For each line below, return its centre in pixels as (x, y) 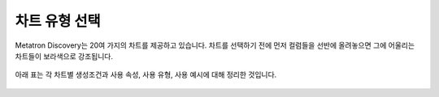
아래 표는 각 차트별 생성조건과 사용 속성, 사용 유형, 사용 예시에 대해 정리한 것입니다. (146, 75)
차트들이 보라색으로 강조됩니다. (64, 56)
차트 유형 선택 (58, 21)
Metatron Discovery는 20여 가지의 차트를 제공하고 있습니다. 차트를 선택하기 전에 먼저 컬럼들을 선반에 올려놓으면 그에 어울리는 (215, 45)
